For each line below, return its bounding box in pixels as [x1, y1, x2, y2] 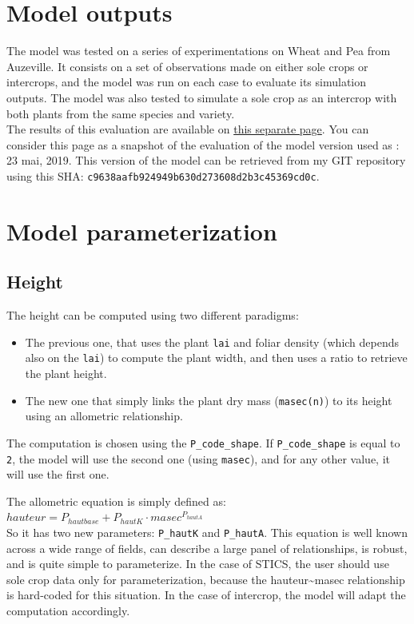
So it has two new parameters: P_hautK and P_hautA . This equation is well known [6, 523, 408, 540]
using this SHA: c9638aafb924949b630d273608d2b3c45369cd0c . [6, 167, 320, 184]
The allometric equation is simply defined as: [6, 492, 226, 509]
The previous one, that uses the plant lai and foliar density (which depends [25, 333, 400, 350]
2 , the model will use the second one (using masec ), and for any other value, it [6, 450, 391, 467]
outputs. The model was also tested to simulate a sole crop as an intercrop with [6, 89, 397, 105]
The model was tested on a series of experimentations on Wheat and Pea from [6, 42, 391, 59]
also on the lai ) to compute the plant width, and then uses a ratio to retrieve [25, 349, 408, 366]
